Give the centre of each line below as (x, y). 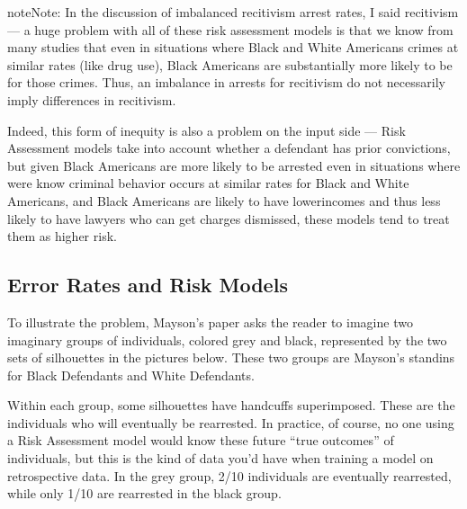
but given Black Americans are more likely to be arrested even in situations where (234, 165)
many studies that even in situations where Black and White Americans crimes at (233, 47)
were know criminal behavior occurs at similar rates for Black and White (208, 183)
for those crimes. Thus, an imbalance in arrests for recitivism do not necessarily (226, 82)
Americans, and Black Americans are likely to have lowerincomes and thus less (224, 200)
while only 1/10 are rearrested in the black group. (144, 493)
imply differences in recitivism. (92, 99)
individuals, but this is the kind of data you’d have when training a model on (220, 458)
